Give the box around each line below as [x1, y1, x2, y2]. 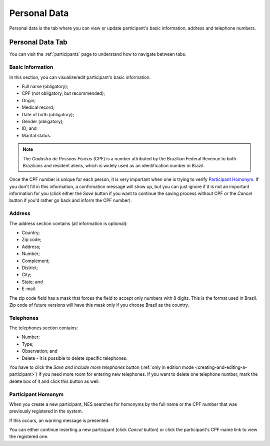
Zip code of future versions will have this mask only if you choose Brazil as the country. [9, 302, 189, 308]
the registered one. [9, 433, 48, 439]
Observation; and [21, 348, 57, 354]
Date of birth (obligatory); [21, 111, 74, 117]
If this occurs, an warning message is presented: [9, 417, 110, 423]
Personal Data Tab [9, 38, 67, 47]
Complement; [21, 258, 50, 264]
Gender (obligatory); [21, 118, 64, 124]
